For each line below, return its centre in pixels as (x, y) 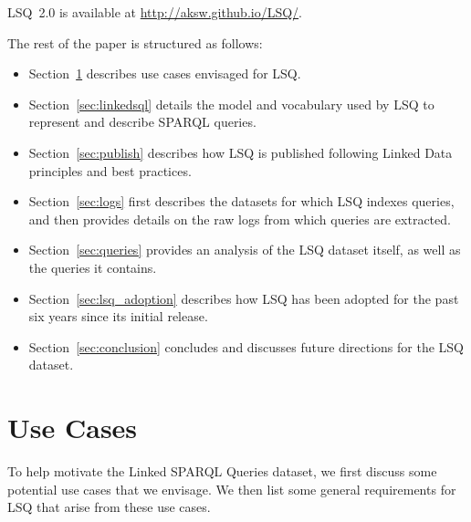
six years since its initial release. (118, 316)
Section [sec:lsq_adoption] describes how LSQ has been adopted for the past (244, 298)
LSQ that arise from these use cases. (109, 507)
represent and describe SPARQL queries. (142, 122)
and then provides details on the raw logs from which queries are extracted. (240, 219)
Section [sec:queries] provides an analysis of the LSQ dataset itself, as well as (245, 250)
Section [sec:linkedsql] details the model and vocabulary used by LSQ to (231, 104)
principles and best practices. (110, 170)
